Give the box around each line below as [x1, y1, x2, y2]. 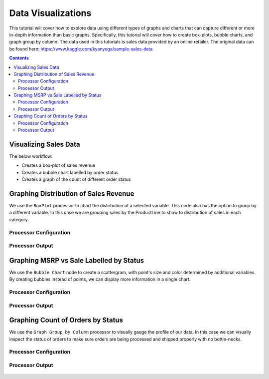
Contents [9, 55, 29, 61]
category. [9, 216, 29, 222]
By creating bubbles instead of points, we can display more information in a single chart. [9, 276, 191, 282]
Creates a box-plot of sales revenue [21, 162, 96, 168]
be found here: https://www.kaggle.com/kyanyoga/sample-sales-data [9, 45, 153, 52]
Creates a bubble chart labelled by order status [21, 169, 119, 175]
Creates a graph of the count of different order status [21, 176, 132, 182]
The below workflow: [9, 153, 53, 159]
